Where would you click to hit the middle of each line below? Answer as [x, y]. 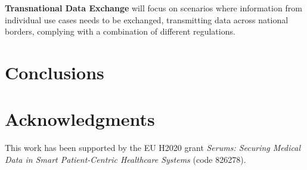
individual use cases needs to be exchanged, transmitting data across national [147, 19]
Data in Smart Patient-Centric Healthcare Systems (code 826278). [125, 159]
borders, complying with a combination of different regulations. [120, 31]
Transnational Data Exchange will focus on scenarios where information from [153, 8]
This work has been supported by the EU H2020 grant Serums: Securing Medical [153, 148]
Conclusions [55, 72]
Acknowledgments [80, 119]
